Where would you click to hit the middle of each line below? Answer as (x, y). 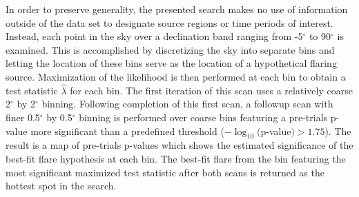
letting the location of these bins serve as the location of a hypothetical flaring (171, 63)
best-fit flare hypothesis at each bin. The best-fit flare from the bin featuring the (176, 158)
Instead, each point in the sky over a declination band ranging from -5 (154, 36)
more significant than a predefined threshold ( (127, 131)
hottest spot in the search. (61, 186)
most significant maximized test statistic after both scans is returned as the (165, 172)
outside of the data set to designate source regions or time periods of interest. (169, 22)
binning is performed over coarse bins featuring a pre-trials (203, 117)
